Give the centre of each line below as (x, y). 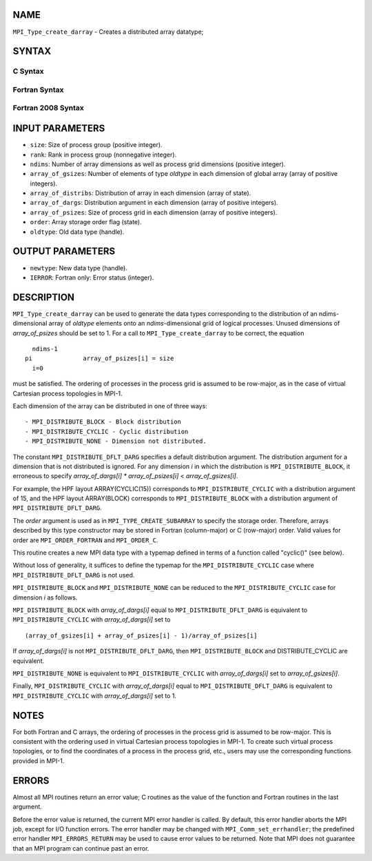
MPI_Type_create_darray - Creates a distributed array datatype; (108, 32)
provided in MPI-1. (39, 761)
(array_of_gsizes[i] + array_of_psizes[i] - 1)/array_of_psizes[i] (141, 635)
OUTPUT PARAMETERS (64, 251)
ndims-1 (45, 349)
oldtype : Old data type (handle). (77, 232)
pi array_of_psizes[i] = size (100, 358)
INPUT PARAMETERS (59, 129)
